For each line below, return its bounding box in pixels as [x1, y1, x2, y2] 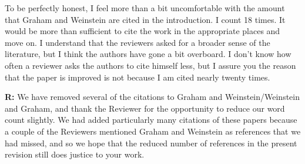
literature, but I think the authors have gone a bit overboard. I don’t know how [5, 48, 291, 60]
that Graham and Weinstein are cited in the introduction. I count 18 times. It [5, 13, 286, 25]
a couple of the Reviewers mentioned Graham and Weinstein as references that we [5, 125, 301, 137]
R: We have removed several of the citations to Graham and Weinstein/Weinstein [5, 91, 300, 103]
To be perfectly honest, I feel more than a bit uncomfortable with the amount [5, 2, 285, 14]
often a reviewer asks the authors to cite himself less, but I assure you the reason [5, 59, 296, 71]
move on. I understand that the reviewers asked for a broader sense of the [5, 36, 270, 48]
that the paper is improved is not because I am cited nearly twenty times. [5, 71, 270, 83]
